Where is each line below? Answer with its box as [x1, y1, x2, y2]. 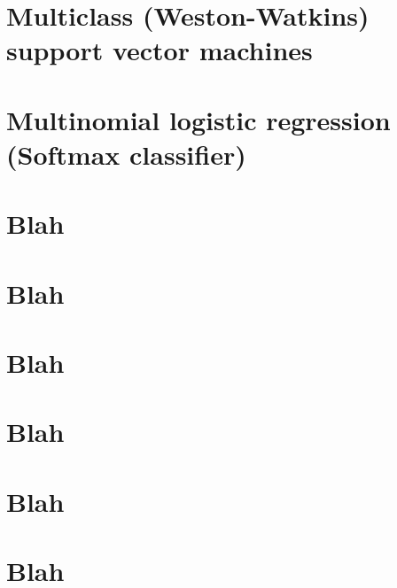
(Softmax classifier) [6, 135, 246, 172]
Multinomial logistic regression [6, 101, 391, 137]
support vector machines [6, 32, 313, 68]
